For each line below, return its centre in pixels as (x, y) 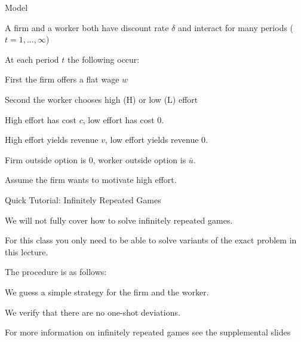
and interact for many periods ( (236, 27)
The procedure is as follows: (56, 272)
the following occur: (104, 59)
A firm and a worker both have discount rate (87, 27)
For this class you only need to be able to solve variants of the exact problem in (151, 240)
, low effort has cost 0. (123, 119)
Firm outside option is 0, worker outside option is (96, 159)
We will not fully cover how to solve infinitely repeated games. (119, 220)
